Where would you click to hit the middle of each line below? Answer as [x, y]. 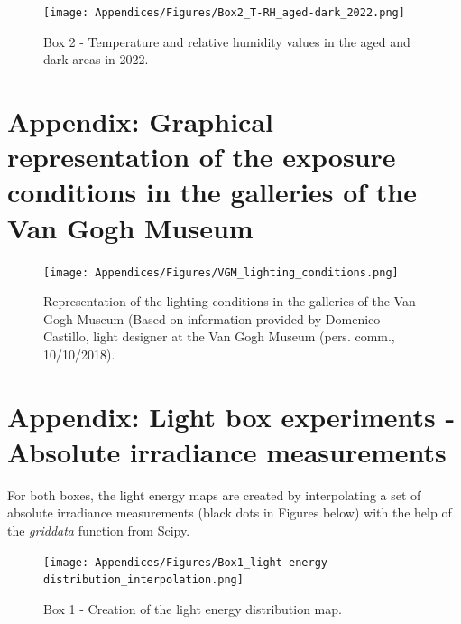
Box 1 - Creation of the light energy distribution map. [193, 608]
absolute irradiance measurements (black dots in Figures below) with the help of [230, 512]
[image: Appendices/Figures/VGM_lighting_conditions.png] [221, 272]
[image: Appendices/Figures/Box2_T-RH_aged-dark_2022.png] [224, 13]
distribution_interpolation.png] [143, 580]
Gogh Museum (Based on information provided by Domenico [212, 318]
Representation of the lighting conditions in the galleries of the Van [230, 301]
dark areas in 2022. [96, 59]
